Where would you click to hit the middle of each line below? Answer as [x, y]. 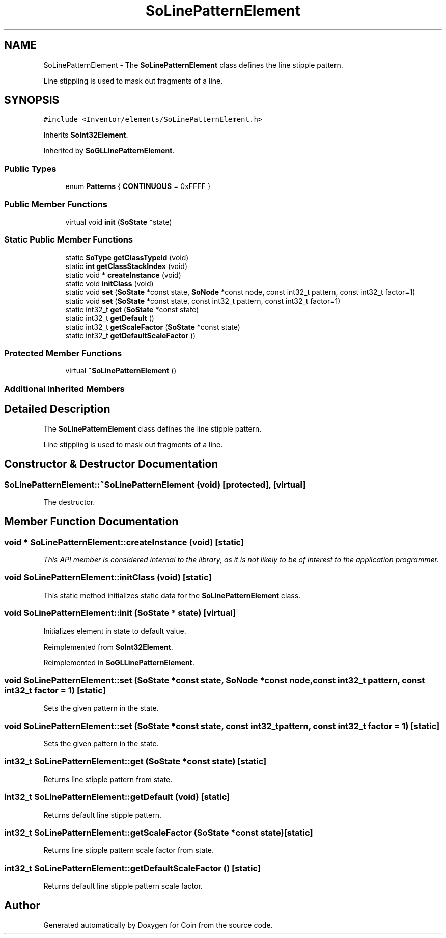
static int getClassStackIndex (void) [127, 266]
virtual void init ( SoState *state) [119, 222]
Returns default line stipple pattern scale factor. [123, 886]
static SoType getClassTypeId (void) [127, 257]
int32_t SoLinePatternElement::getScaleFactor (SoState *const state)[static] [159, 832]
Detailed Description [57, 409]
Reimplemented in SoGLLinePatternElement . [119, 662]
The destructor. [69, 502]
